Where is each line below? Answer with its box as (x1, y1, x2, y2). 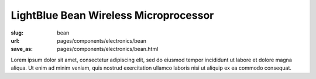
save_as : (11, 46, 33, 53)
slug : (11, 29, 23, 36)
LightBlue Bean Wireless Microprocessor (11, 9, 214, 22)
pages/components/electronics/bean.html (57, 46, 159, 53)
